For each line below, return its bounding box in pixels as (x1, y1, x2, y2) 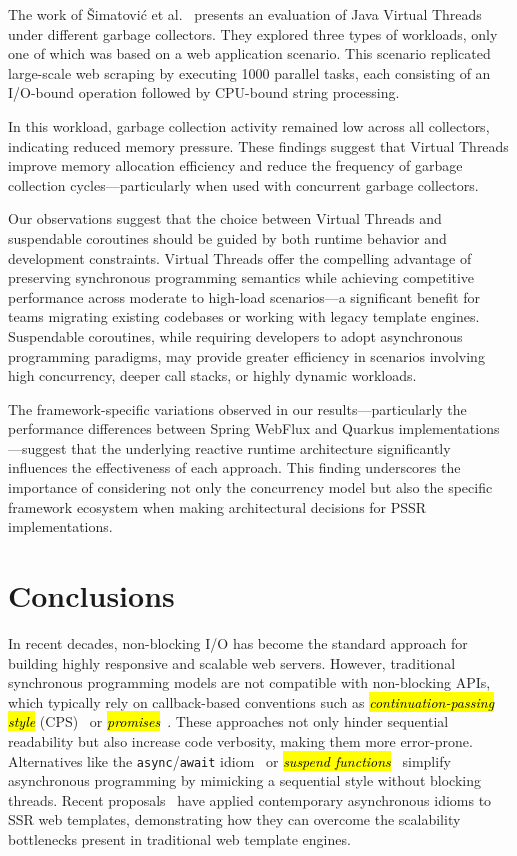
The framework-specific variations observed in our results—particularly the (8, 398, 467, 419)
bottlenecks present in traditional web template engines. (8, 828, 351, 849)
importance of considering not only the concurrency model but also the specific (8, 477, 493, 498)
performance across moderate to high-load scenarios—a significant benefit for (8, 286, 480, 307)
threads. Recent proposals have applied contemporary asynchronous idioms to (8, 789, 492, 810)
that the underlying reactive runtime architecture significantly (71, 437, 451, 458)
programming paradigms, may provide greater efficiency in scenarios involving (8, 345, 485, 366)
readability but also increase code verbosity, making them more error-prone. (8, 730, 473, 751)
